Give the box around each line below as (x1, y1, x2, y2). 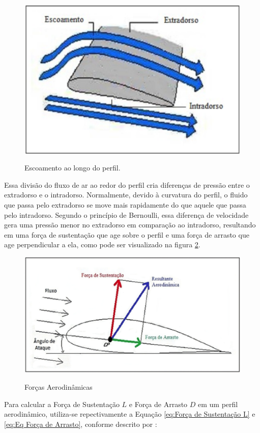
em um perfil (198, 398, 238, 409)
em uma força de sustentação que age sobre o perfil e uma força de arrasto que (4, 229, 249, 240)
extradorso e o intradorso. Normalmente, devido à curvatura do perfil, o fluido (4, 189, 248, 200)
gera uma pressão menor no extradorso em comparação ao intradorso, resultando (4, 219, 256, 230)
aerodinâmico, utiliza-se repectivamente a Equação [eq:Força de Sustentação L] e (4, 409, 255, 419)
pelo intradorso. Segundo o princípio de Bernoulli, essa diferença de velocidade (4, 209, 249, 220)
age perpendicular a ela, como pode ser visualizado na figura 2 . (4, 239, 200, 250)
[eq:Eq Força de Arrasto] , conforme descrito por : (4, 418, 157, 429)
